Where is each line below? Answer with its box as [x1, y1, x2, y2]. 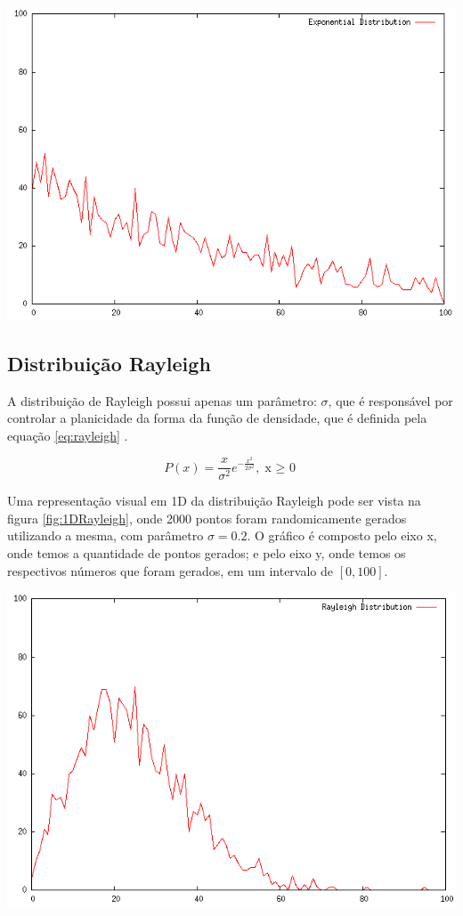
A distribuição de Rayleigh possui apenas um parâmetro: [7, 391, 317, 409]
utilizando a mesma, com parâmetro [7, 526, 204, 545]
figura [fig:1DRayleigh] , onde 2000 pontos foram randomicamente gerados [7, 508, 407, 527]
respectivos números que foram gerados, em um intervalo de [7, 561, 334, 580]
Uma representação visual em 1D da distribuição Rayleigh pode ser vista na [7, 491, 421, 510]
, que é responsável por [328, 391, 453, 409]
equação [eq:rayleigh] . [7, 426, 128, 444]
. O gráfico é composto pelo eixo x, [247, 526, 437, 545]
